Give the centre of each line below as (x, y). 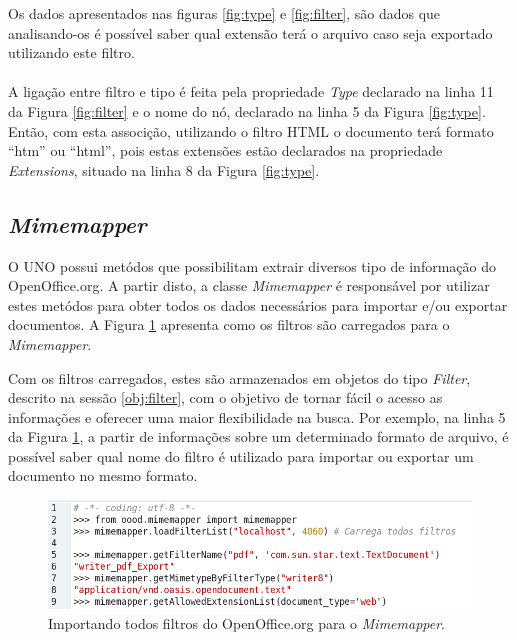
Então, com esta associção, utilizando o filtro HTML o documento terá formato (251, 130)
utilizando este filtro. (71, 52)
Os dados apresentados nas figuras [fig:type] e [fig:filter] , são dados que (224, 13)
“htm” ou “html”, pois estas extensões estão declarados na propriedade (225, 150)
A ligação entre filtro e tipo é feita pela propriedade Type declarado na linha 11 (251, 91)
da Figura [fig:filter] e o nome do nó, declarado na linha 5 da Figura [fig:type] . (247, 110)
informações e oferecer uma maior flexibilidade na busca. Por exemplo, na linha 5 (257, 416)
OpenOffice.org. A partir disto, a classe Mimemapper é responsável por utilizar (249, 285)
